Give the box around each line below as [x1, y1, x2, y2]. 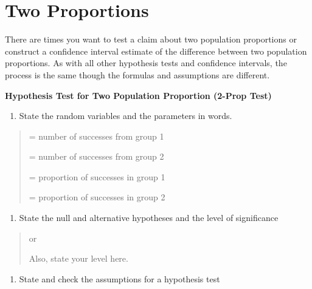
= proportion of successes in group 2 [29, 191, 165, 203]
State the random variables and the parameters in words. [19, 109, 232, 122]
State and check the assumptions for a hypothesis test [19, 272, 220, 285]
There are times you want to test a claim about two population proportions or [5, 33, 297, 46]
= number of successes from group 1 [29, 129, 164, 142]
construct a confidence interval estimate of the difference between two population [5, 44, 307, 57]
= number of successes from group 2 [29, 150, 164, 163]
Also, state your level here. [29, 252, 128, 265]
